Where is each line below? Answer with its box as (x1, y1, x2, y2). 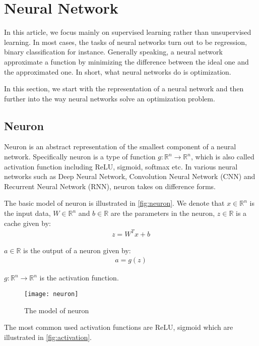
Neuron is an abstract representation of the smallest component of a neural (4, 141, 236, 152)
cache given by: (4, 217, 51, 228)
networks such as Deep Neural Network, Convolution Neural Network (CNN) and (4, 171, 255, 182)
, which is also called (190, 151, 254, 162)
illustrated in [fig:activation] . (4, 331, 92, 342)
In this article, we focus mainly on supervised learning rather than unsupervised (4, 27, 251, 37)
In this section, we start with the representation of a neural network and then (4, 83, 244, 94)
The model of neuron (24, 305, 89, 315)
